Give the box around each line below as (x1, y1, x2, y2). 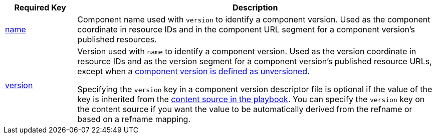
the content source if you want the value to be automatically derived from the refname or (77, 104, 412, 114)
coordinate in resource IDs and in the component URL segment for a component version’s (77, 24, 415, 34)
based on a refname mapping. (77, 114, 190, 124)
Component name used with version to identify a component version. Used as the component (77, 14, 430, 24)
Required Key (14, 2, 66, 12)
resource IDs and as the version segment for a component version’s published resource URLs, (77, 56, 432, 66)
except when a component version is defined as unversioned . (77, 66, 310, 76)
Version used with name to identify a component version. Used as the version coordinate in (77, 46, 416, 56)
